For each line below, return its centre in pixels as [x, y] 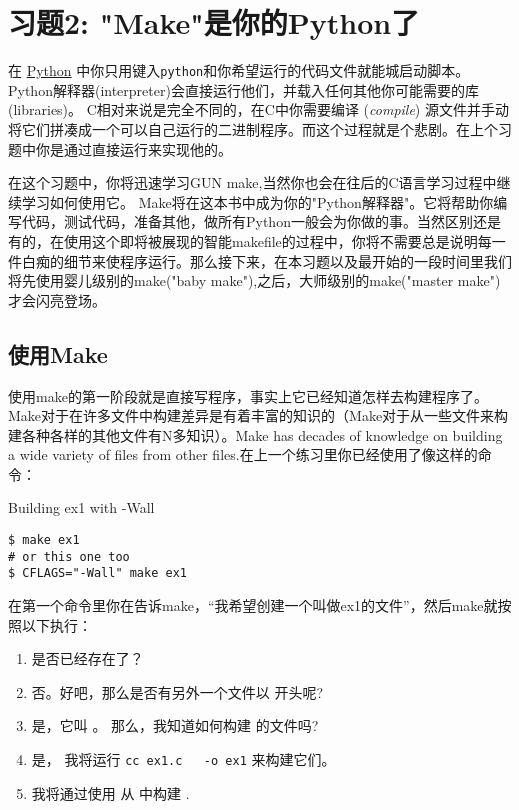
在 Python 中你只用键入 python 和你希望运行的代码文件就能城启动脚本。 [239, 70]
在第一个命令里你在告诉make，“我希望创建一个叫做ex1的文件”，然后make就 [253, 605]
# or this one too [69, 556]
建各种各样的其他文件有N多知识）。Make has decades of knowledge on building [255, 434]
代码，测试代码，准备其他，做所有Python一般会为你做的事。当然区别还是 [261, 221]
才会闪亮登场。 [57, 299]
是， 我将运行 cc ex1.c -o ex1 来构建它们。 [183, 759]
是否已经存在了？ [87, 658]
